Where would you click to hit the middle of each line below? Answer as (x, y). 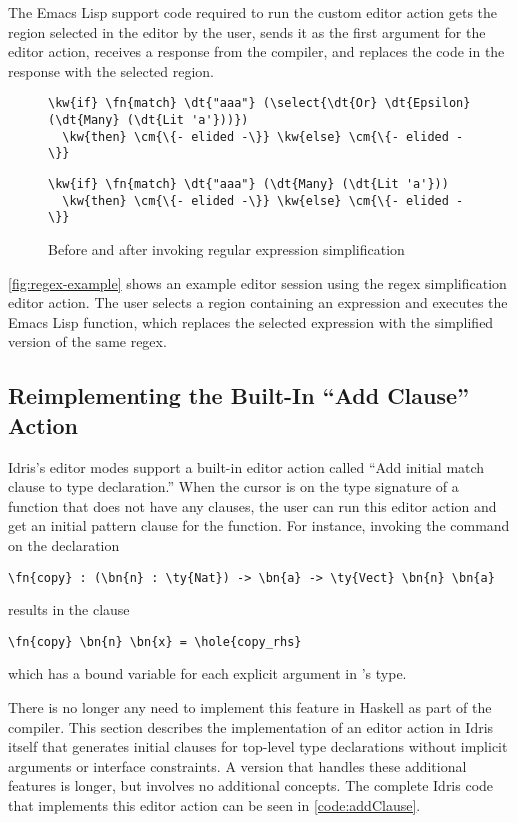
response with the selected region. (111, 70)
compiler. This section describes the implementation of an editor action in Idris (251, 726)
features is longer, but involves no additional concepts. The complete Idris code (251, 785)
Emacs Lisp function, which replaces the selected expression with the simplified (251, 321)
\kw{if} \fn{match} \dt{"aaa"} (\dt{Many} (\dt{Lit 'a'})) (248, 184)
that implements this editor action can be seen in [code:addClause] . (214, 804)
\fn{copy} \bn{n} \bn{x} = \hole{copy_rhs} (155, 641)
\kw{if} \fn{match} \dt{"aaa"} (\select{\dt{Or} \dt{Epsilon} (259, 103)
